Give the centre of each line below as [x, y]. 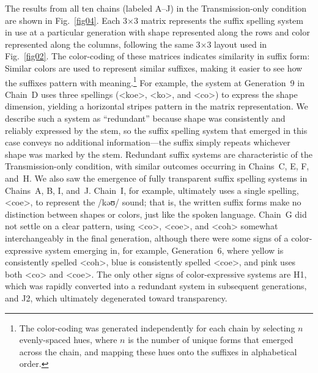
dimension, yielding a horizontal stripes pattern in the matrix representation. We [157, 106]
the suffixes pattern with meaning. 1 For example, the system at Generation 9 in [155, 81]
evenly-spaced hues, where [68, 340]
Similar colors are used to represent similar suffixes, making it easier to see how [154, 68]
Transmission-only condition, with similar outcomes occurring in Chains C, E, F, [157, 166]
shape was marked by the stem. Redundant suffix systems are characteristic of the [159, 154]
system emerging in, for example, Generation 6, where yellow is [164, 250]
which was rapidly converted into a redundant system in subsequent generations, [156, 286]
